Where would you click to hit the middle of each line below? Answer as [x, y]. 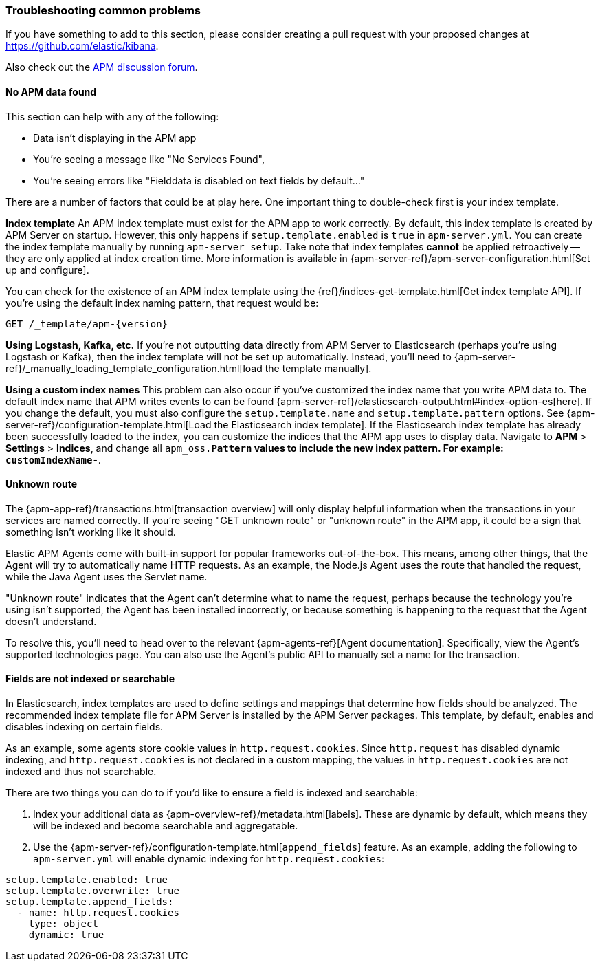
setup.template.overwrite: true [92, 891]
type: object [63, 924]
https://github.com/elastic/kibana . [82, 46]
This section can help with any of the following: [112, 116]
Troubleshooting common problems [103, 10]
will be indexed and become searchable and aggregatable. [166, 826]
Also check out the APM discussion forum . [102, 67]
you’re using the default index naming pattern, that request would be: [162, 303]
